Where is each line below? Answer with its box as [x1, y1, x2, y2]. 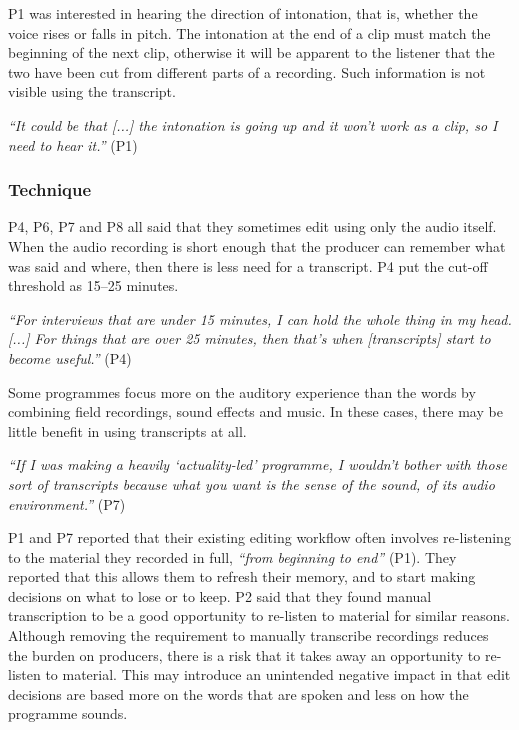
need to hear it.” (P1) [8, 134, 138, 155]
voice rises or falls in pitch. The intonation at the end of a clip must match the [8, 22, 491, 43]
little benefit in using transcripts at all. [8, 420, 247, 441]
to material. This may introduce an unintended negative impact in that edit [45, 664, 511, 685]
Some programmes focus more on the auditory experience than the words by [8, 381, 476, 402]
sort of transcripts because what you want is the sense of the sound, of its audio [8, 473, 495, 494]
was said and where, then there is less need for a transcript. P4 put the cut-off [8, 255, 488, 276]
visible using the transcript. [8, 81, 176, 102]
